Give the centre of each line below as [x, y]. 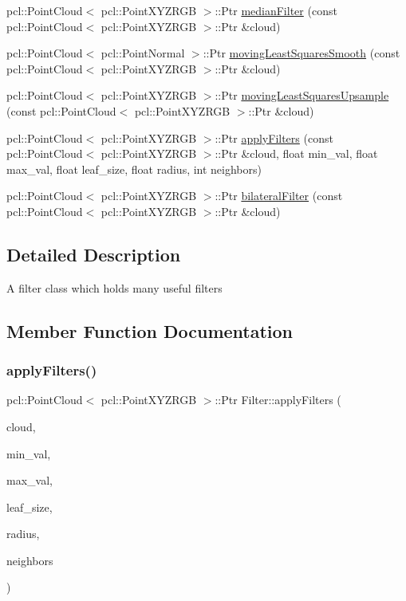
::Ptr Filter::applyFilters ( [278, 400]
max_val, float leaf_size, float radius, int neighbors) [134, 169]
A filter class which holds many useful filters [114, 287]
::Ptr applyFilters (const [274, 137]
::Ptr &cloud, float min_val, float [296, 153]
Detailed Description [94, 254]
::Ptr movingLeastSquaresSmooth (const [302, 53]
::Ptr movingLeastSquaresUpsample [302, 95]
